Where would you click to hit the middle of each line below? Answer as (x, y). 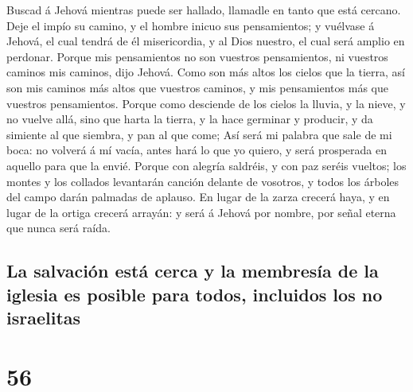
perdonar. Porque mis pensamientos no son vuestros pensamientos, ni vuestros (197, 56)
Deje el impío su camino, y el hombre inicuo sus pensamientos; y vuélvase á (191, 25)
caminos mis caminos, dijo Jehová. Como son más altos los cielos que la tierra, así (206, 72)
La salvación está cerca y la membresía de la (193, 271)
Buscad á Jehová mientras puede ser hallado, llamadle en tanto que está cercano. (204, 10)
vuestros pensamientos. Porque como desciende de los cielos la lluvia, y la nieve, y (206, 103)
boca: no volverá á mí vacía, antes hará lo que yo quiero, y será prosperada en (197, 150)
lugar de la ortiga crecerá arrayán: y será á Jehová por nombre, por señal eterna (201, 212)
